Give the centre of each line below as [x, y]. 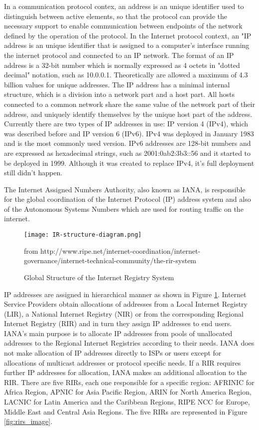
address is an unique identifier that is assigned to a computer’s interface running [127, 45]
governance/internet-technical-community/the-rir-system [110, 260]
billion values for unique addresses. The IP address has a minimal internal [117, 84]
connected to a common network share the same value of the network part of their [129, 104]
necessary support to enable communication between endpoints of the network [123, 26]
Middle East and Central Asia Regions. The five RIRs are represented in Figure [126, 411]
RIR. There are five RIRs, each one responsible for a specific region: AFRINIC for [129, 382]
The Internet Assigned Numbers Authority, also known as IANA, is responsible [125, 189]
